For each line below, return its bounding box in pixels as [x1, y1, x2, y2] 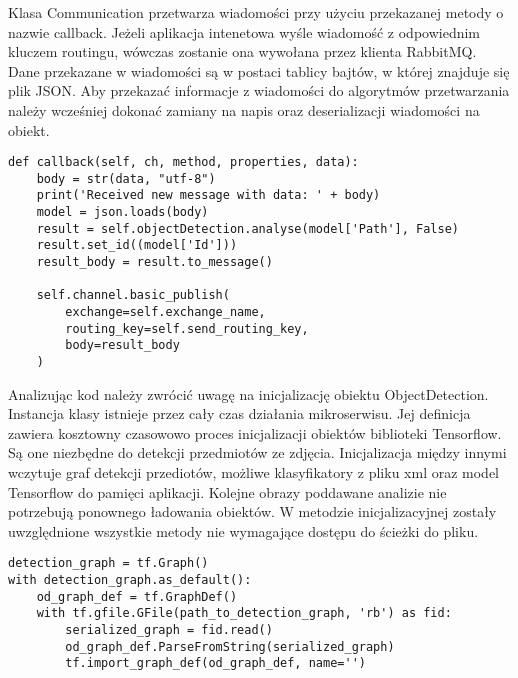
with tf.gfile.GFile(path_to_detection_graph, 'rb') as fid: [36, 606, 452, 621]
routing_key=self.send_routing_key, [65, 321, 309, 336]
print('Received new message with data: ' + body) [36, 188, 381, 203]
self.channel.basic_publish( [36, 288, 230, 303]
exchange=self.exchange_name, [65, 305, 266, 320]
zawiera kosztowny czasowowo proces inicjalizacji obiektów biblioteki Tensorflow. [8, 422, 502, 443]
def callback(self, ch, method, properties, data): [8, 155, 359, 170]
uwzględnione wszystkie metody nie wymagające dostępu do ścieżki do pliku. [8, 520, 479, 541]
